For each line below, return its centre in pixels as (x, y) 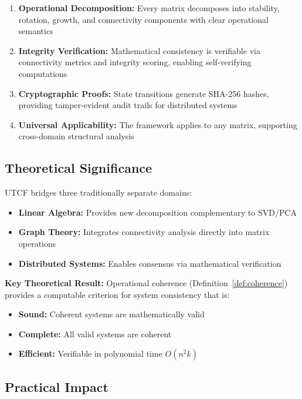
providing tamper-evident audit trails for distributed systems (128, 105)
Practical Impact (57, 386)
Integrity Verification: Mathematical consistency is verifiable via (139, 50)
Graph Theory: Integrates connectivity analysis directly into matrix (144, 232)
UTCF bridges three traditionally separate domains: (99, 192)
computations (43, 73)
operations (37, 243)
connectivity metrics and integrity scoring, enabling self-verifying (135, 62)
